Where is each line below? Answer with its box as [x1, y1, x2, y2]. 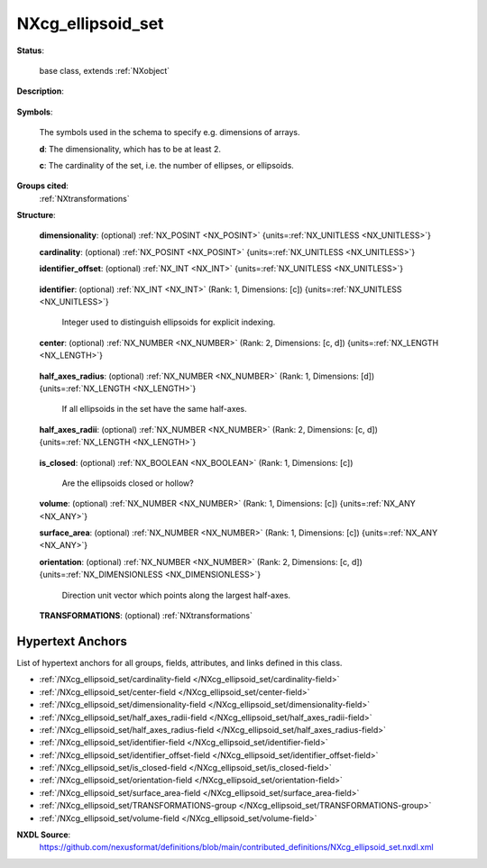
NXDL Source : [16, 829, 71, 840]
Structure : [16, 210, 56, 221]
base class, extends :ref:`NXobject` [39, 65, 170, 76]
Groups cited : [16, 180, 69, 191]
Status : [16, 45, 45, 56]
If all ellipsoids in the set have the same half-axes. [61, 404, 247, 415]
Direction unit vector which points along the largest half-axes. [61, 589, 291, 600]
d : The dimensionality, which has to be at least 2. [39, 143, 221, 154]
